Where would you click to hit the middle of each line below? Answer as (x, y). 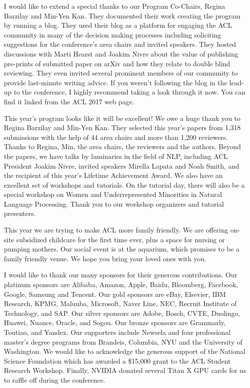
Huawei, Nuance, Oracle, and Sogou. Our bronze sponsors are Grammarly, (115, 322)
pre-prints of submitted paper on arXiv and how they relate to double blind (117, 63)
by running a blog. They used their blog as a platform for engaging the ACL (118, 25)
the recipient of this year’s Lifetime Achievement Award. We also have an (113, 175)
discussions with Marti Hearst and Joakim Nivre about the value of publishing (121, 53)
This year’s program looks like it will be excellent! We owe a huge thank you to (122, 118)
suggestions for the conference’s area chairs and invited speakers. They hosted (120, 44)
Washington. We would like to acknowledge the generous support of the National (125, 351)
